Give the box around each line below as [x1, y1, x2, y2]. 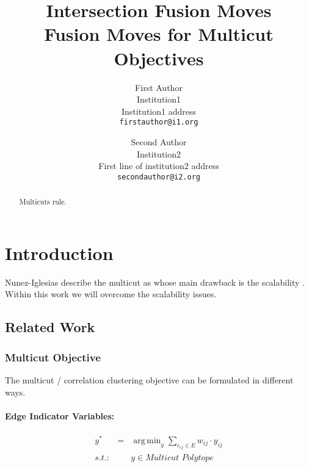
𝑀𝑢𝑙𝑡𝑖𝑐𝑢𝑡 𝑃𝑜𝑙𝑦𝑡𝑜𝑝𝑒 [145, 453, 214, 462]
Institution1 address [121, 104, 196, 117]
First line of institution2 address [98, 159, 219, 172]
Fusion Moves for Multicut [44, 21, 274, 46]
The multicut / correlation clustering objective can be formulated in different [5, 373, 294, 386]
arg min [133, 436, 161, 446]
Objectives [114, 45, 204, 70]
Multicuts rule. [19, 197, 67, 207]
